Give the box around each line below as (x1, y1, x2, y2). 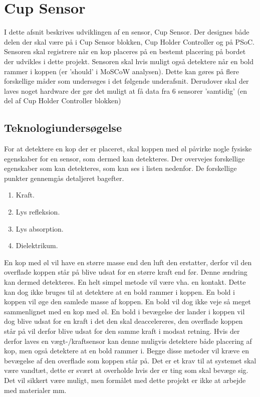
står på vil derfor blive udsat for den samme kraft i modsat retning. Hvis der (4, 325, 240, 336)
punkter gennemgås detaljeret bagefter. (4, 172, 124, 183)
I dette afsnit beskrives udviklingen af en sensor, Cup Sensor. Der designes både (4, 27, 249, 37)
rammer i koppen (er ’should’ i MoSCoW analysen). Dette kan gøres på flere (4, 66, 239, 76)
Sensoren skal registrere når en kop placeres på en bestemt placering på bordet (4, 46, 246, 57)
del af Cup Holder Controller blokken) (4, 95, 121, 106)
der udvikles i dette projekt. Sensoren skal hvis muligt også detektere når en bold (4, 56, 253, 66)
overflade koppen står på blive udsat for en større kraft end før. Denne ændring (4, 267, 247, 277)
